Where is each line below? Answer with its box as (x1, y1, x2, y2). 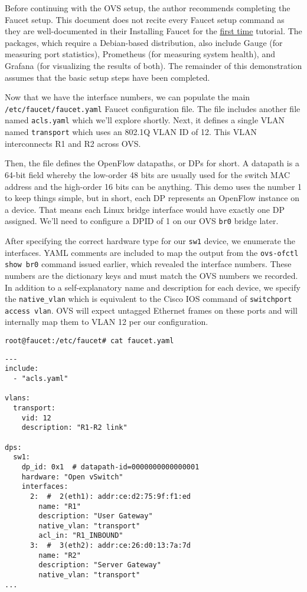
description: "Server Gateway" (38, 561, 161, 570)
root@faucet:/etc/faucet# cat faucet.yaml (5, 337, 174, 345)
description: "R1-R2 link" (21, 423, 128, 432)
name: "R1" (38, 502, 81, 511)
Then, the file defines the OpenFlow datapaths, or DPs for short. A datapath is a (5, 157, 299, 169)
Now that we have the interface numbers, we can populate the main (5, 91, 250, 103)
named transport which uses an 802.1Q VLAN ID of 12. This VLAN (5, 126, 257, 138)
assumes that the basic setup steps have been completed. (5, 71, 210, 83)
